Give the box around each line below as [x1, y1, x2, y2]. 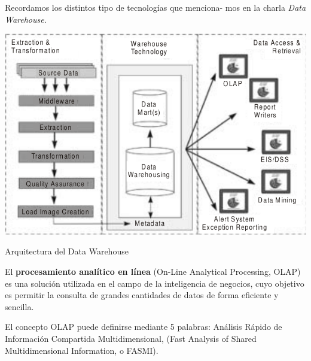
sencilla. [5, 300, 34, 313]
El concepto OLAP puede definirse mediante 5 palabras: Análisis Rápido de [5, 320, 282, 333]
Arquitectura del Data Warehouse [5, 245, 129, 257]
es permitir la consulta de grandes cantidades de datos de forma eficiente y [5, 289, 279, 301]
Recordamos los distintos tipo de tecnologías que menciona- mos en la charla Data [5, 1, 306, 13]
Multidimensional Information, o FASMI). [5, 344, 158, 356]
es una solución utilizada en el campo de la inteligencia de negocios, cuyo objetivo [5, 277, 304, 289]
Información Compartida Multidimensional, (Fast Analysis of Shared [5, 332, 257, 344]
